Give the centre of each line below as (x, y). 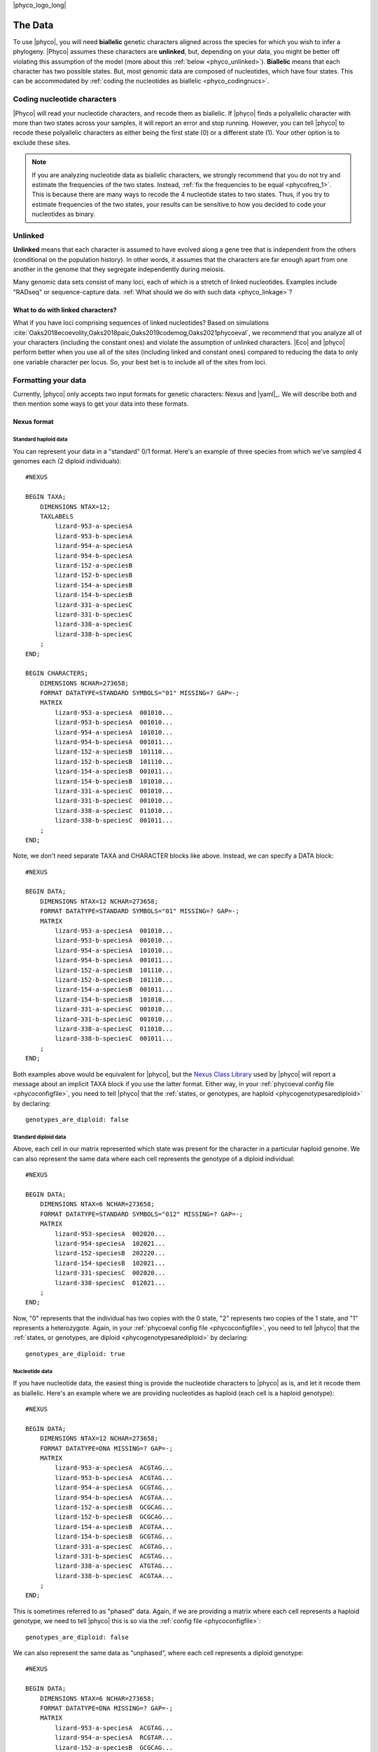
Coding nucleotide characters (65, 100)
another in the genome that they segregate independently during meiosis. (119, 269)
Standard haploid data (40, 439)
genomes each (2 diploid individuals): (67, 461)
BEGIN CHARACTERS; (57, 673)
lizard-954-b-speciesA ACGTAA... (114, 1497)
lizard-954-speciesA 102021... (110, 1243)
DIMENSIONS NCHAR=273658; (84, 683)
